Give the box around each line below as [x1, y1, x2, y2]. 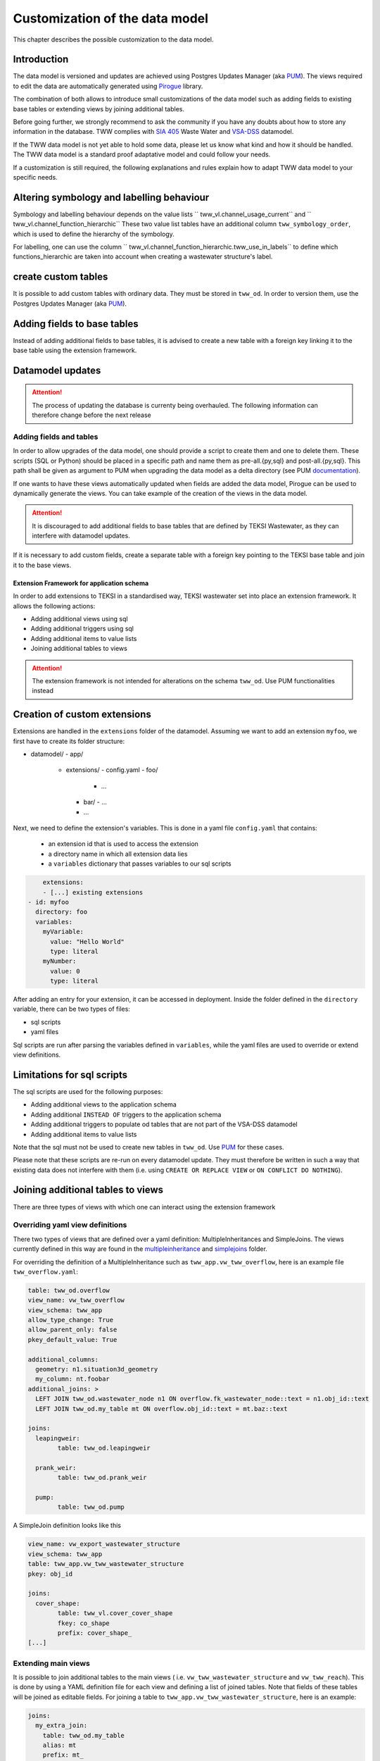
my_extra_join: [35, 1722, 88, 1729]
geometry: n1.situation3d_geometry [35, 1365, 158, 1373]
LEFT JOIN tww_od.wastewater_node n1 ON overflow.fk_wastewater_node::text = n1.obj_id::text [35, 1395, 369, 1403]
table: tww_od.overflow [27, 1286, 110, 1294]
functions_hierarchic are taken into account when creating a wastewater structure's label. [13, 252, 273, 261]
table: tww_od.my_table [42, 1731, 125, 1739]
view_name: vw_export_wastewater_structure [27, 1540, 181, 1548]
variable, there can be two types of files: [13, 1004, 130, 1014]
